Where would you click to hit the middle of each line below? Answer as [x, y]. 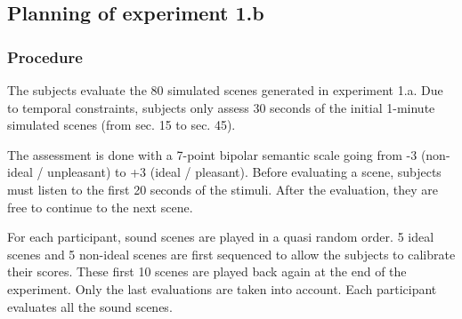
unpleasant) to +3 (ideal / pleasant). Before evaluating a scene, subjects [244, 172]
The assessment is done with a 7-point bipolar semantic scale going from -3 [212, 154]
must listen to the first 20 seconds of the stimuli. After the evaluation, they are [223, 189]
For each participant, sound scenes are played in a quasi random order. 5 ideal [221, 237]
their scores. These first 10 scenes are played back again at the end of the [207, 271]
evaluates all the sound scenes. [90, 306]
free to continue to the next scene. [100, 207]
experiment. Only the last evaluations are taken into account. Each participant [222, 288]
